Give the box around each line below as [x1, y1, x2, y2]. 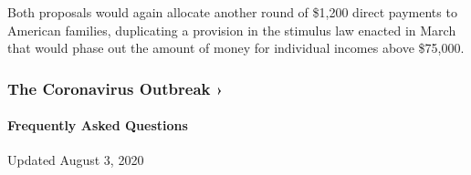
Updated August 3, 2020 [7, 150, 144, 170]
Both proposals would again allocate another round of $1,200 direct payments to [7, 3, 457, 21]
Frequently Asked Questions [7, 116, 188, 135]
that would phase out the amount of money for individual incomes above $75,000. [7, 38, 465, 57]
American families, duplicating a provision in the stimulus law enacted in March [7, 20, 456, 39]
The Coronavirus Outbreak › [7, 77, 224, 99]
